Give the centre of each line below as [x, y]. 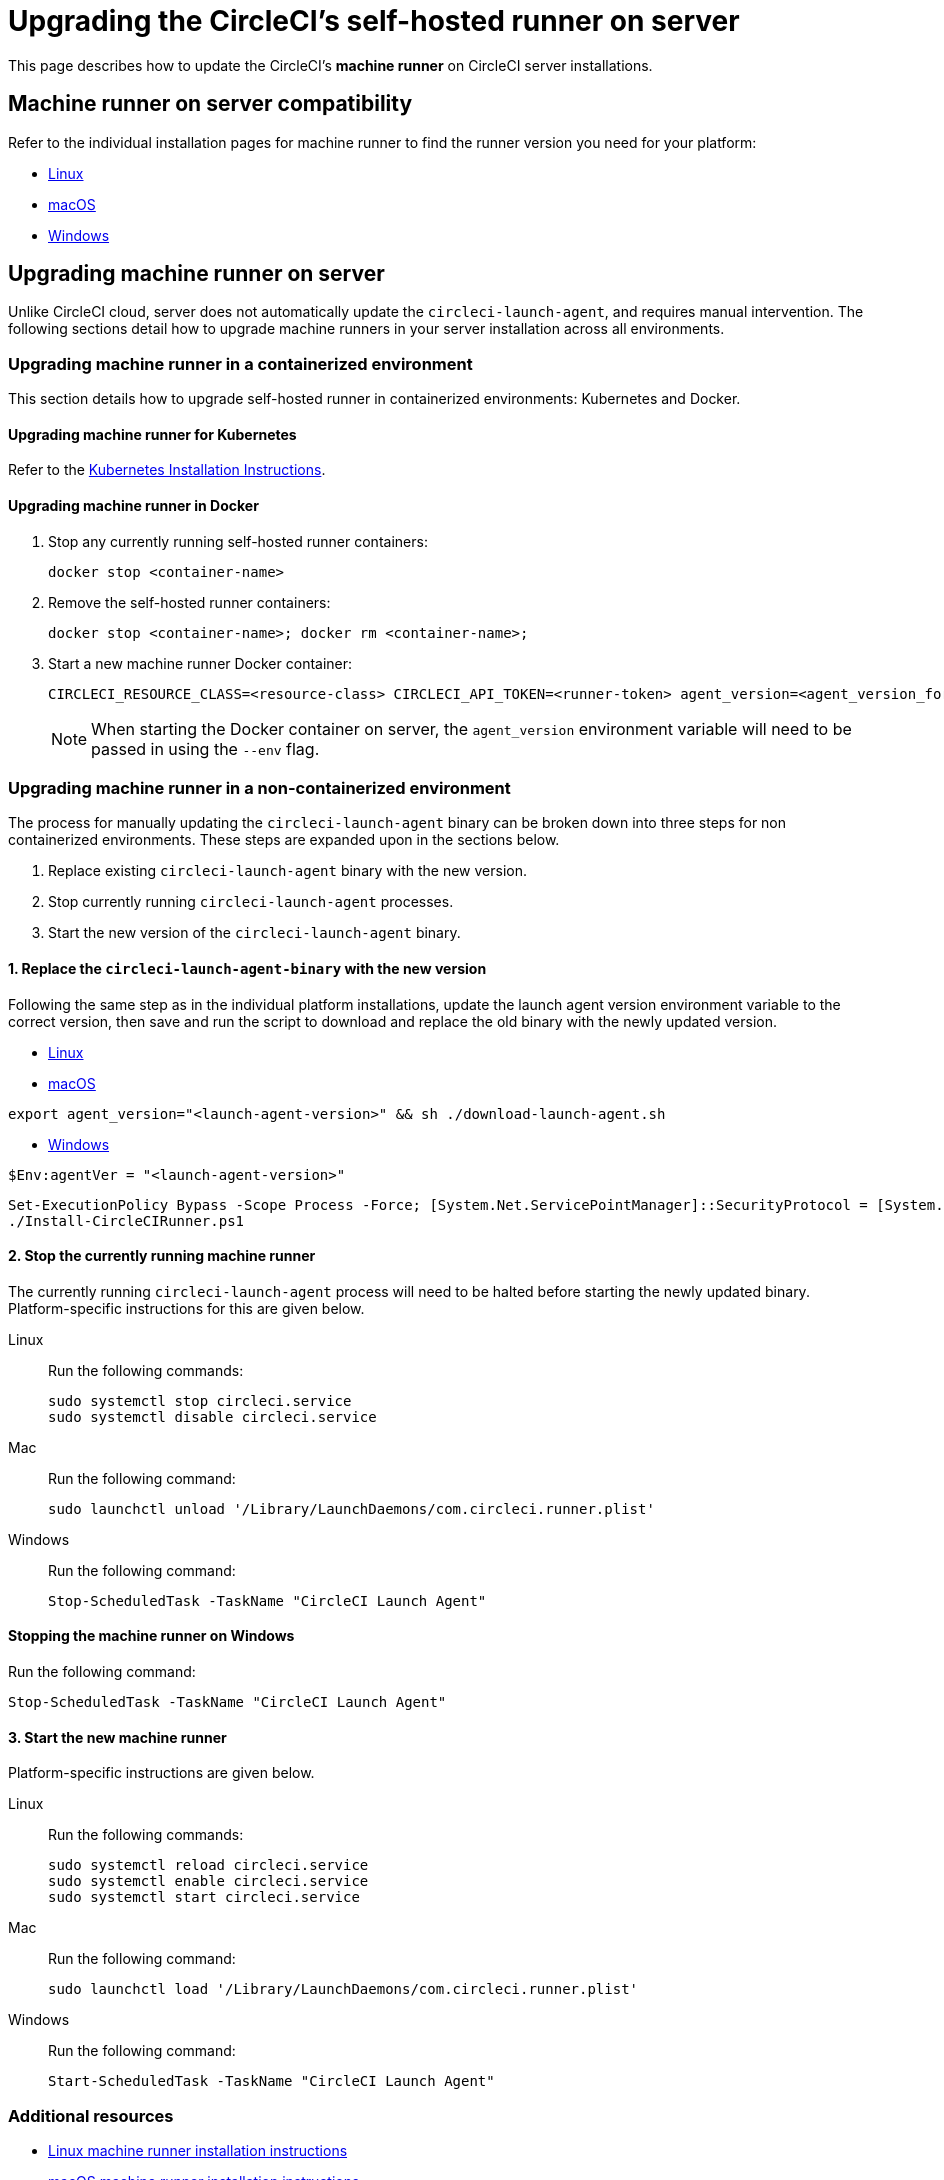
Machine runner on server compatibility [210, 104]
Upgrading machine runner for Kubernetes [152, 434]
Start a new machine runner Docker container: [200, 663]
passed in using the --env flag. [205, 748]
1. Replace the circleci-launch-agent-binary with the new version [247, 968]
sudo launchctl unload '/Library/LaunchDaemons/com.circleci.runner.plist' [351, 1508]
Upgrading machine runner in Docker [133, 506]
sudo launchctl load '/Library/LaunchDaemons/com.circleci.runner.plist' [343, 1989]
